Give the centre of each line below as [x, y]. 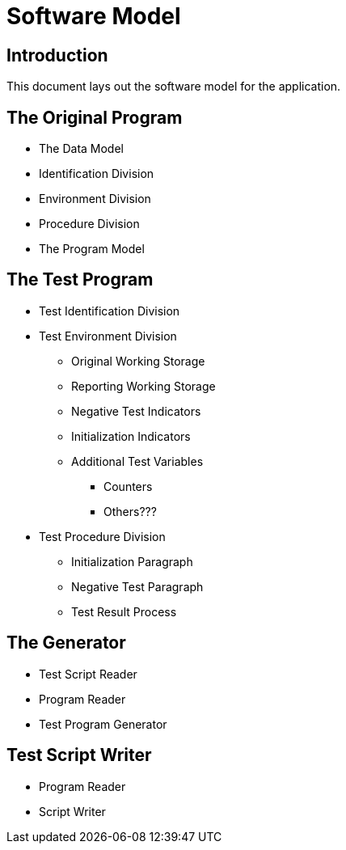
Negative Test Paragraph [137, 586]
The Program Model [92, 249]
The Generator [66, 643]
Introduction [57, 55]
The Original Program [95, 117]
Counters [128, 486]
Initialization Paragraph [132, 561]
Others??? [130, 511]
